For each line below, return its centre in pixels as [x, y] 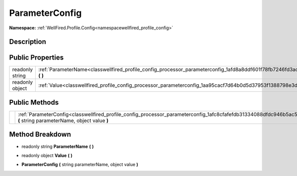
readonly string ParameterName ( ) [58, 146]
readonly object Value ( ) [47, 155]
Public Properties [36, 58]
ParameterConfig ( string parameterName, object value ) [80, 165]
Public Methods [34, 102]
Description [28, 42]
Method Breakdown [40, 135]
